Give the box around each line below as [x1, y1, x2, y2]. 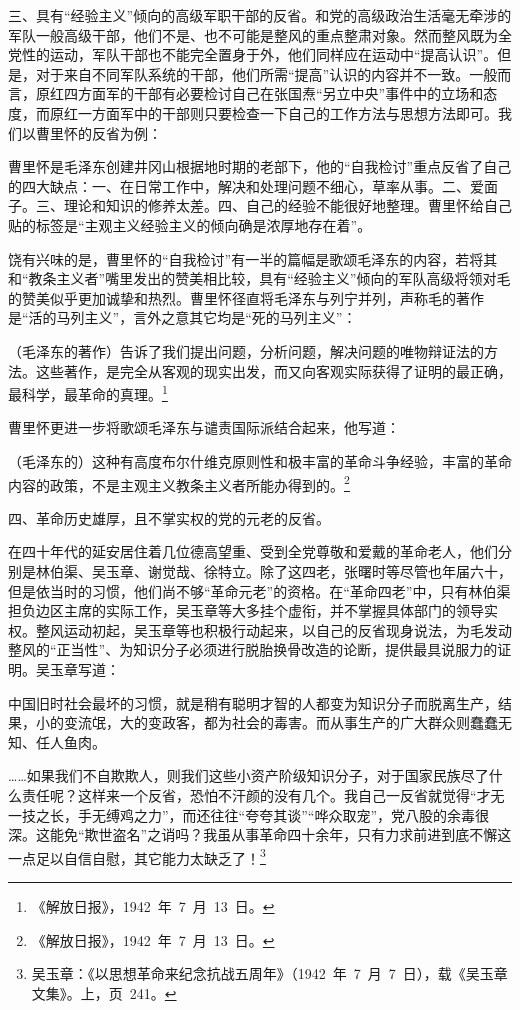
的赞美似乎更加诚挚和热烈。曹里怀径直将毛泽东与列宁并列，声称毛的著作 [8, 287, 484, 308]
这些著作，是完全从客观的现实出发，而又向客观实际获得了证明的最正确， [35, 360, 512, 381]
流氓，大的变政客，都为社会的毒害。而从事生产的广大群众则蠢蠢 [77, 712, 498, 733]
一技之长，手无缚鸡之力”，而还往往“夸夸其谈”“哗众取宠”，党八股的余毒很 [8, 804, 490, 825]
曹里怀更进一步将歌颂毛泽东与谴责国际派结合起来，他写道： [8, 417, 400, 438]
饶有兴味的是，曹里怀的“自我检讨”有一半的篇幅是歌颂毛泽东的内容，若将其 [8, 248, 498, 269]
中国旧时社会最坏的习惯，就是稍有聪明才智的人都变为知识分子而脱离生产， [8, 692, 498, 713]
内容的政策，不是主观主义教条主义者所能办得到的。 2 [8, 471, 350, 495]
